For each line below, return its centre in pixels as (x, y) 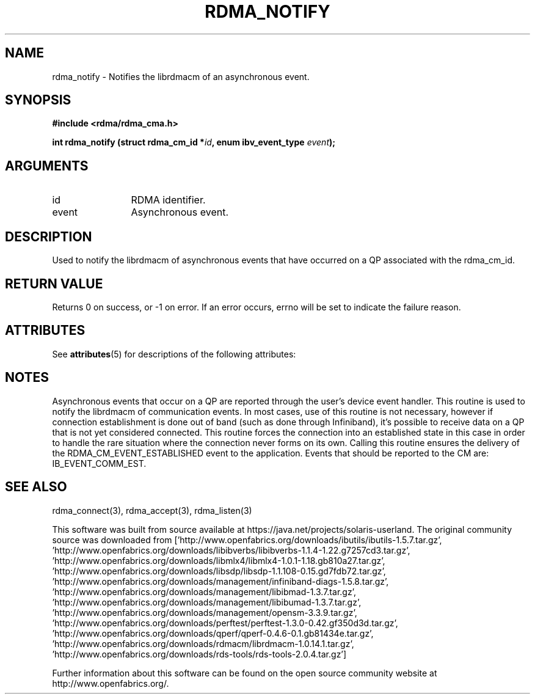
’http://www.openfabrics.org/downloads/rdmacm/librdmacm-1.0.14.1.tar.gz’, (203, 643)
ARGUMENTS (47, 166)
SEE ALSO (36, 487)
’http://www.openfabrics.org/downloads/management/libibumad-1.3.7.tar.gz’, (207, 602)
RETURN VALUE (54, 284)
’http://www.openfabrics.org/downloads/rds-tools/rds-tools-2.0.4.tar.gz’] (199, 654)
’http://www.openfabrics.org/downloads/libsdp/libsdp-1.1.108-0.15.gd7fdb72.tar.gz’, (219, 571)
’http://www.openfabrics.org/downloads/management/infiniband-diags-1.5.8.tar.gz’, (220, 581)
